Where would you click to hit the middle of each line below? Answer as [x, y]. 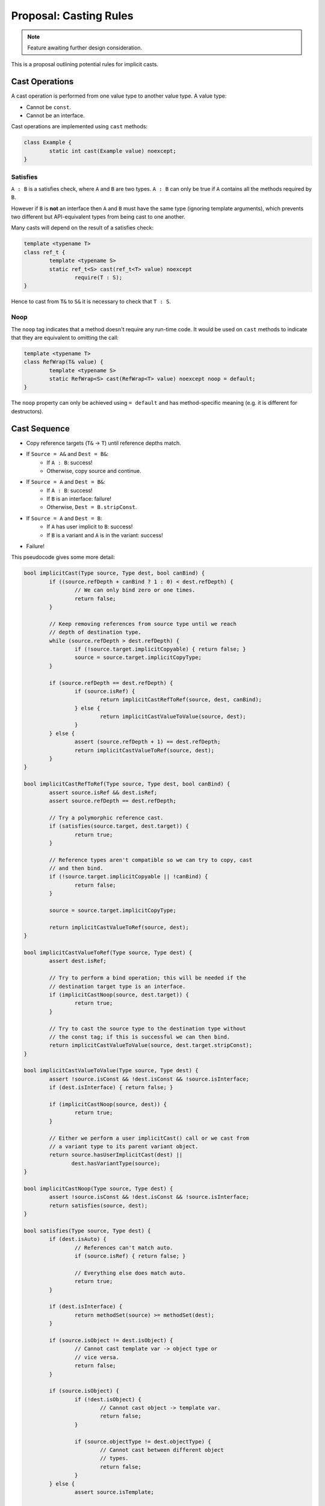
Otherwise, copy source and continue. [94, 470]
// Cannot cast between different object [162, 1450]
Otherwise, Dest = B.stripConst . [92, 507]
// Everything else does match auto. [130, 1273]
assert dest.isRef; [78, 961]
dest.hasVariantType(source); [116, 1163]
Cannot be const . [49, 107]
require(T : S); [98, 278]
